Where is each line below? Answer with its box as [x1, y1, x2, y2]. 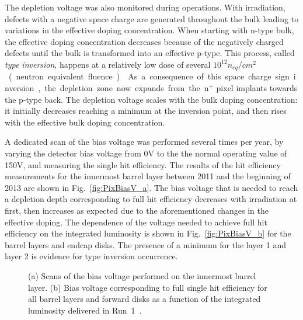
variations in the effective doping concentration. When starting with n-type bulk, [5, 24, 294, 36]
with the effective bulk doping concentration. [5, 116, 165, 128]
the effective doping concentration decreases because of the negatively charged [5, 35, 284, 47]
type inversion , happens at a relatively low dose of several [5, 58, 211, 70]
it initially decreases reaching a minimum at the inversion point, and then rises [5, 105, 287, 117]
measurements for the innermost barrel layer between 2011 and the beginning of [5, 170, 291, 182]
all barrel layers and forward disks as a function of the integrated [28, 293, 261, 305]
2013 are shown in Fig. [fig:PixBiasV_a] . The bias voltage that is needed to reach [5, 181, 298, 193]
